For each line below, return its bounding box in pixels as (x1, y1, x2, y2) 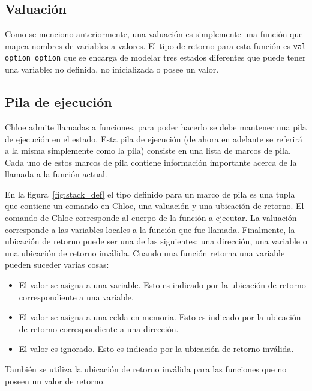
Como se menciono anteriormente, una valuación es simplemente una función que (5, 28, 303, 40)
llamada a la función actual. (5, 168, 107, 180)
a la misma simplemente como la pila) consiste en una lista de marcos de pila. (5, 144, 291, 157)
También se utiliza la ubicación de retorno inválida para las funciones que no (5, 363, 287, 375)
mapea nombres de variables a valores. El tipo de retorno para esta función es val (5, 39, 307, 52)
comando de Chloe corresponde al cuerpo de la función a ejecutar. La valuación (5, 211, 297, 224)
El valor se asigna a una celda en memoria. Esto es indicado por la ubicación (19, 311, 301, 323)
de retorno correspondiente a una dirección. (19, 322, 179, 335)
